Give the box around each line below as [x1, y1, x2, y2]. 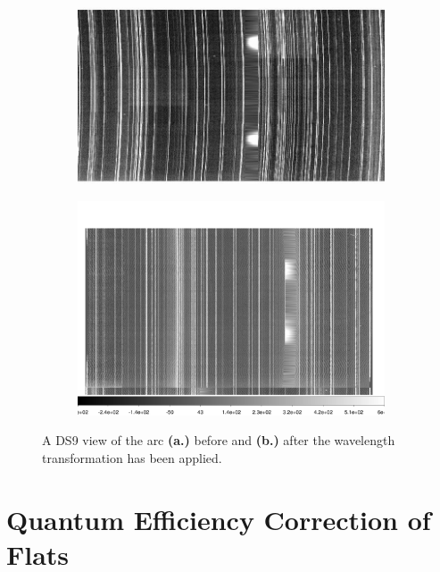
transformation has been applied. [42, 448, 222, 467]
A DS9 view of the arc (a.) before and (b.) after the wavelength [42, 431, 395, 450]
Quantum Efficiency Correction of [6, 500, 431, 537]
